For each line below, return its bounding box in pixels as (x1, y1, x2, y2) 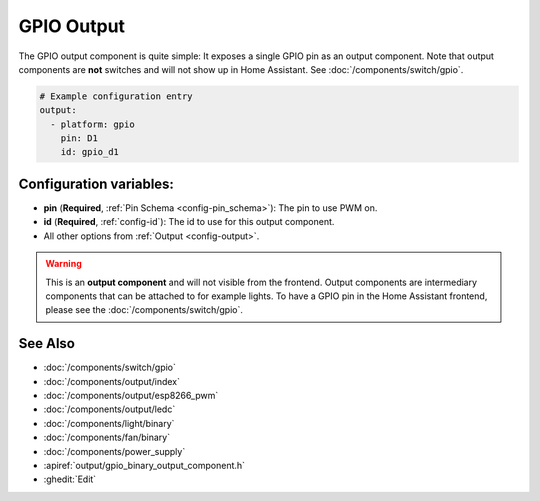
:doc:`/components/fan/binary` (43, 431, 170, 444)
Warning (45, 258, 82, 270)
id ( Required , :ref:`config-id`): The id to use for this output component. (43, 216, 335, 228)
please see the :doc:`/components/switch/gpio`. (45, 304, 244, 316)
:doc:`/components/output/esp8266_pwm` (43, 390, 219, 402)
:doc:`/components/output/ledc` (43, 403, 176, 415)
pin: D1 (60, 133, 99, 144)
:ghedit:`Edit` (43, 473, 97, 485)
